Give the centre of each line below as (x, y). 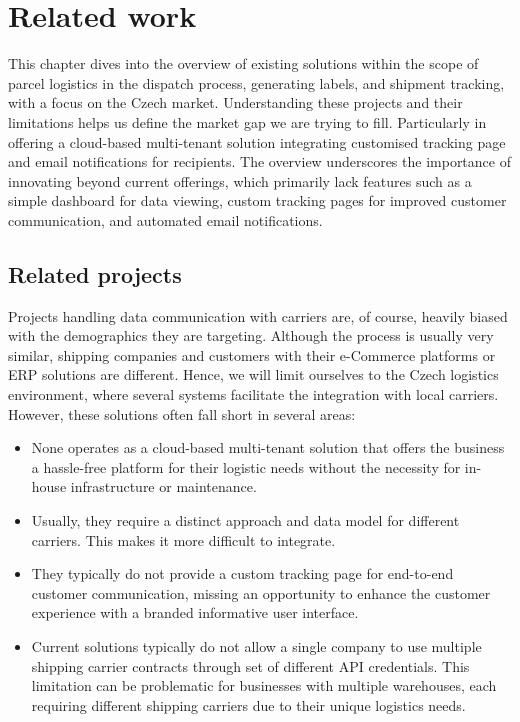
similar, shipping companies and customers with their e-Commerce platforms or (252, 354)
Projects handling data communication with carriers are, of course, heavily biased (258, 315)
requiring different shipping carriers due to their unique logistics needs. (248, 704)
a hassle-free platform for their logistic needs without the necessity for (246, 466)
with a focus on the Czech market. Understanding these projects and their (235, 102)
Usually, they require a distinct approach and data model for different (245, 520)
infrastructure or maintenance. (163, 486)
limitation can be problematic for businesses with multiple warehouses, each (264, 685)
